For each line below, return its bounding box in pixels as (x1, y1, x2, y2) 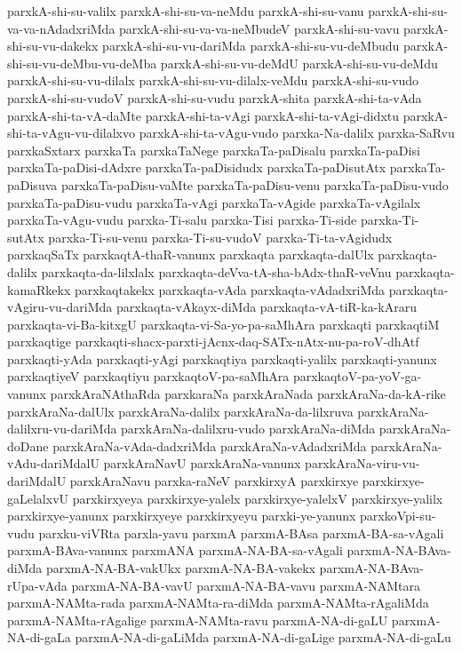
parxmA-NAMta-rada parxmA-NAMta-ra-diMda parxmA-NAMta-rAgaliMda (7, 593, 429, 612)
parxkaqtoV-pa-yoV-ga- (292, 367, 422, 386)
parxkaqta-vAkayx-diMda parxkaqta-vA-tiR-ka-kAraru (116, 298, 417, 316)
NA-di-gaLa (7, 628, 71, 647)
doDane (7, 436, 49, 455)
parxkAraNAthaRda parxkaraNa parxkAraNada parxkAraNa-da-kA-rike (50, 385, 446, 403)
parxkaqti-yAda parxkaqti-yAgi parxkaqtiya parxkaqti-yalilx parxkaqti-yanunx (7, 349, 437, 368)
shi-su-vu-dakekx (7, 36, 99, 55)
